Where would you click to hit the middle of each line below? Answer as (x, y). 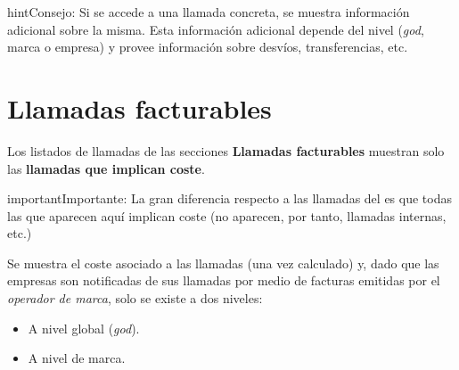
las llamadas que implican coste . (106, 168)
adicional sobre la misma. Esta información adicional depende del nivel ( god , (216, 29)
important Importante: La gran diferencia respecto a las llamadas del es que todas (229, 198)
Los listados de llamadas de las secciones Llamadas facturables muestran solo (226, 150)
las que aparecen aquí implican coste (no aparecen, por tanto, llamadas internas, (227, 215)
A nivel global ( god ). (84, 328)
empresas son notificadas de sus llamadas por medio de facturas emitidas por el (224, 280)
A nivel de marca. (77, 358)
